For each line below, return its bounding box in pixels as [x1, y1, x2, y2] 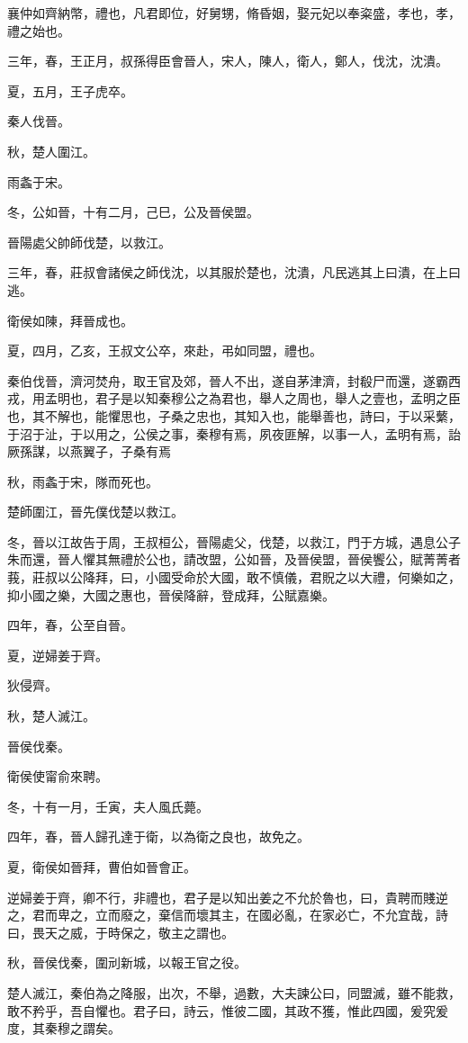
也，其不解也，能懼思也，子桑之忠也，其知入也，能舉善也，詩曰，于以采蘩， [7, 406, 461, 425]
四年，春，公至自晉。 [7, 616, 133, 634]
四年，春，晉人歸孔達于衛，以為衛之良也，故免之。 [7, 827, 310, 846]
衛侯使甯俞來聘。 [7, 767, 108, 786]
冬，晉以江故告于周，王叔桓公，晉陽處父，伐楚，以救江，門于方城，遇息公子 [7, 532, 461, 551]
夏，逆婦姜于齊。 [7, 645, 108, 664]
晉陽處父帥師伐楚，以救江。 [7, 232, 171, 251]
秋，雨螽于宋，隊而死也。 [7, 472, 158, 490]
